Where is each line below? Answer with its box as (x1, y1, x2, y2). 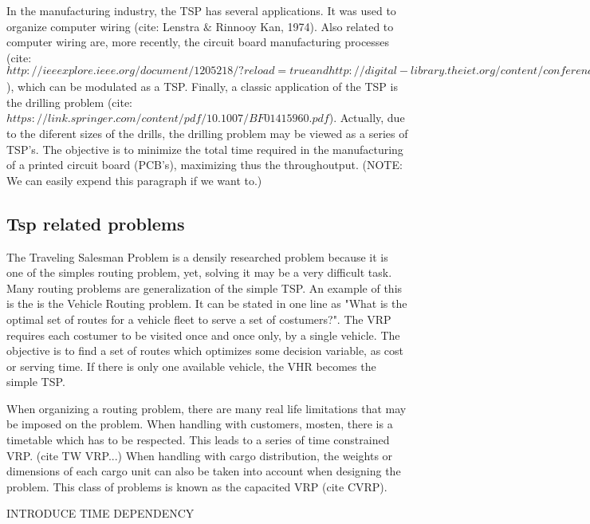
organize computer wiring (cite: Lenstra (6, 18, 200, 34)
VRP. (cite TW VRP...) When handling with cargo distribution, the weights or (6, 447, 393, 463)
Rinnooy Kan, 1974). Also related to (215, 18, 394, 34)
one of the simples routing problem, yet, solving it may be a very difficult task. (6, 264, 392, 281)
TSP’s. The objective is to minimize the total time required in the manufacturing (6, 140, 403, 157)
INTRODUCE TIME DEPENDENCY (6, 505, 195, 522)
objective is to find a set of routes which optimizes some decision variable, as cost (6, 342, 404, 359)
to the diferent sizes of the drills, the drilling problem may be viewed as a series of (6, 124, 408, 141)
